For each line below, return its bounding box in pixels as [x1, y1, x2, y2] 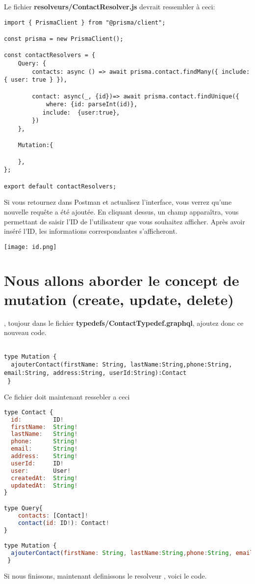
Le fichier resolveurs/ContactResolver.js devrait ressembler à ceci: [4, 1, 215, 11]
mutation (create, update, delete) [4, 289, 234, 309]
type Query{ [4, 504, 43, 512]
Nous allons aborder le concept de [4, 270, 239, 290]
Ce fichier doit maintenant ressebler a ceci [4, 392, 130, 402]
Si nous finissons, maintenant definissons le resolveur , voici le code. [4, 570, 207, 581]
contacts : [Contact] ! [18, 512, 88, 519]
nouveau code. [4, 327, 47, 338]
